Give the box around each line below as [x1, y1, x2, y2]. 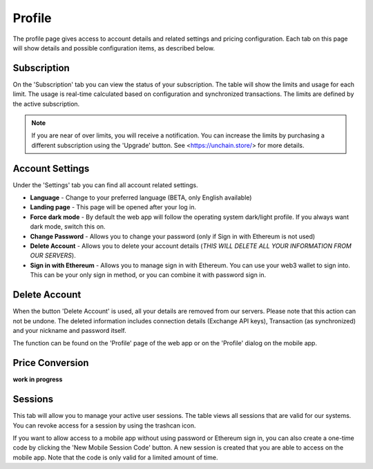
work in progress [12, 375, 63, 383]
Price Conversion [12, 357, 89, 369]
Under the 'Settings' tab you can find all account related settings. [12, 180, 198, 189]
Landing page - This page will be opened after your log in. [30, 203, 197, 211]
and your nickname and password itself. [12, 326, 127, 334]
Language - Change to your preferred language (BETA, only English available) [30, 193, 252, 202]
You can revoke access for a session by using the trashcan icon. [12, 421, 196, 430]
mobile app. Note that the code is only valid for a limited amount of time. [12, 453, 218, 461]
